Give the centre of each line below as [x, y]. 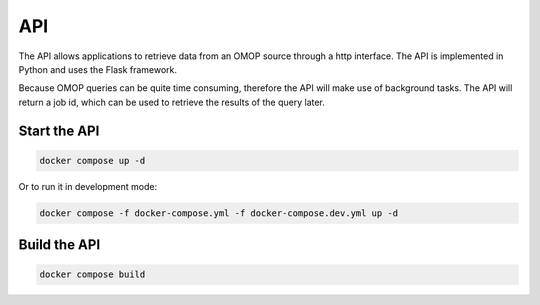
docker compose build [92, 274]
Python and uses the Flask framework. [98, 69]
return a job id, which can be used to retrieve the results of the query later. [171, 102]
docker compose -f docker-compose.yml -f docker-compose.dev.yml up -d [219, 213]
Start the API [59, 130]
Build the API [59, 245]
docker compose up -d [92, 160]
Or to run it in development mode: [88, 186]
